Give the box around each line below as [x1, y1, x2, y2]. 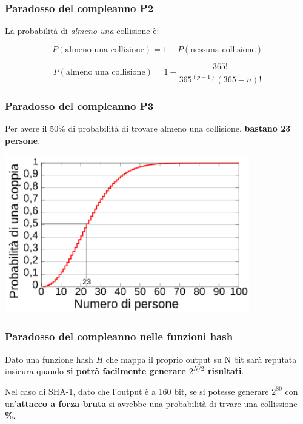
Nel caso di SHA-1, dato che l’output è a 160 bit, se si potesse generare [5, 385, 269, 397]
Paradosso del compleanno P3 [5, 98, 154, 113]
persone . [5, 133, 41, 146]
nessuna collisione [190, 45, 256, 54]
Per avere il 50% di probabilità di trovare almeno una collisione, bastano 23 [5, 122, 291, 135]
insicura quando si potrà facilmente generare [5, 365, 186, 377]
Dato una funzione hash [5, 352, 93, 365]
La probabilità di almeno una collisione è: [5, 24, 159, 37]
